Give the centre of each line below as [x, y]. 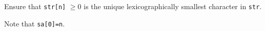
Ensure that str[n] [35, 6]
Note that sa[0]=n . [35, 23]
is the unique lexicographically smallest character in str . [173, 6]
